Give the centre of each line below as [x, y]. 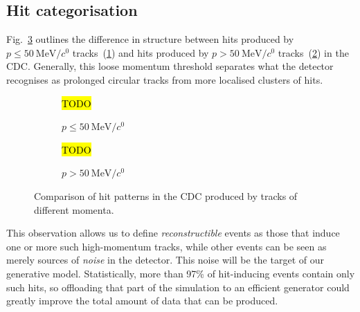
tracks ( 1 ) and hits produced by [141, 52]
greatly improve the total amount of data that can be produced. [142, 301]
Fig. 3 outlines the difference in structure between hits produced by [150, 39]
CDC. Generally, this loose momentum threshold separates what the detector [170, 66]
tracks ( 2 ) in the [313, 52]
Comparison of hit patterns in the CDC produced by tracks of [166, 195]
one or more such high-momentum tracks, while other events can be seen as [166, 246]
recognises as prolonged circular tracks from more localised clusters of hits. [165, 79]
